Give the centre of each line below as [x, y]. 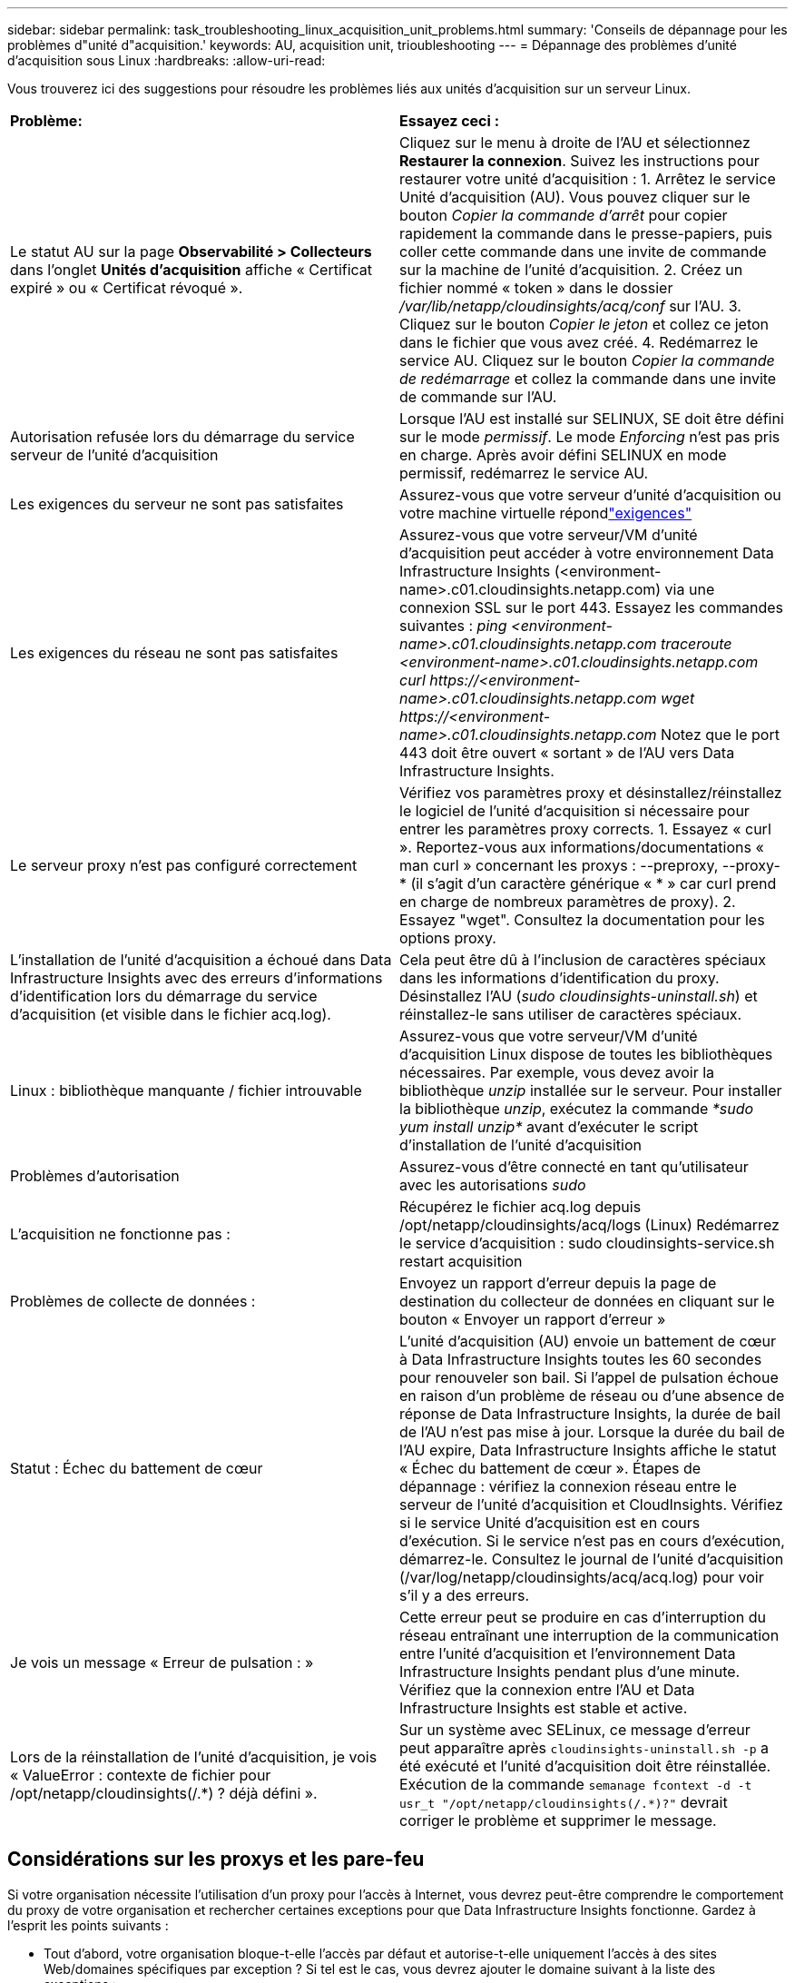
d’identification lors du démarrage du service [164, 996]
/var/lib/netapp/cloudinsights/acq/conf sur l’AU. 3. [570, 306]
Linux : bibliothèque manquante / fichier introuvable [186, 1090]
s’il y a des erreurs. [465, 1595]
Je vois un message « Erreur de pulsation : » [162, 1662]
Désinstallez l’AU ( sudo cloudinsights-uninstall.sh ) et [579, 996]
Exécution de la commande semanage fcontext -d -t [576, 1784]
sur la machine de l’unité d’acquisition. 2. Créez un [571, 270]
